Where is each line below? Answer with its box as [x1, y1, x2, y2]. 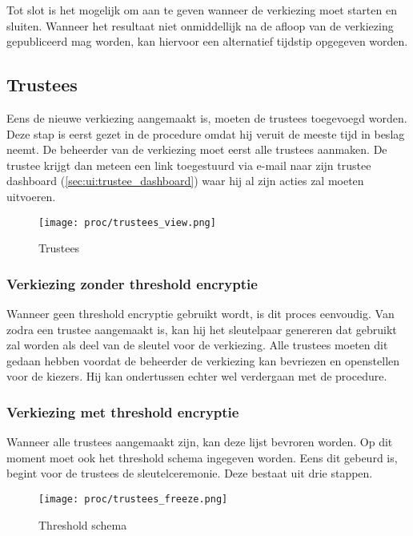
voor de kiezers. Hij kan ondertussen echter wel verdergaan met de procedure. [6, 368, 387, 385]
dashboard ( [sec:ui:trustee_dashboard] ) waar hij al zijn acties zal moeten [6, 172, 364, 189]
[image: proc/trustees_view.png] [38, 216, 216, 228]
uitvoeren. [6, 187, 56, 204]
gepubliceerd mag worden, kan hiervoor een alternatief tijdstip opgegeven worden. [6, 33, 408, 50]
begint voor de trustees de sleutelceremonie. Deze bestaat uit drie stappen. [6, 465, 373, 482]
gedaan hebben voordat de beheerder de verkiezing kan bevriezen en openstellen [6, 352, 400, 369]
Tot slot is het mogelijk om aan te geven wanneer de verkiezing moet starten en [6, 2, 397, 18]
